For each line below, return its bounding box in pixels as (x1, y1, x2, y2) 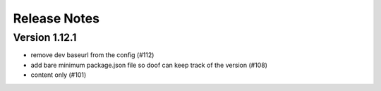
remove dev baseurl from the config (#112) (30, 51, 155, 59)
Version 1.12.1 (13, 31, 77, 44)
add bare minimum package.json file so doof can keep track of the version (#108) (30, 61, 268, 69)
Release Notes (13, 11, 100, 26)
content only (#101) (30, 71, 87, 79)
